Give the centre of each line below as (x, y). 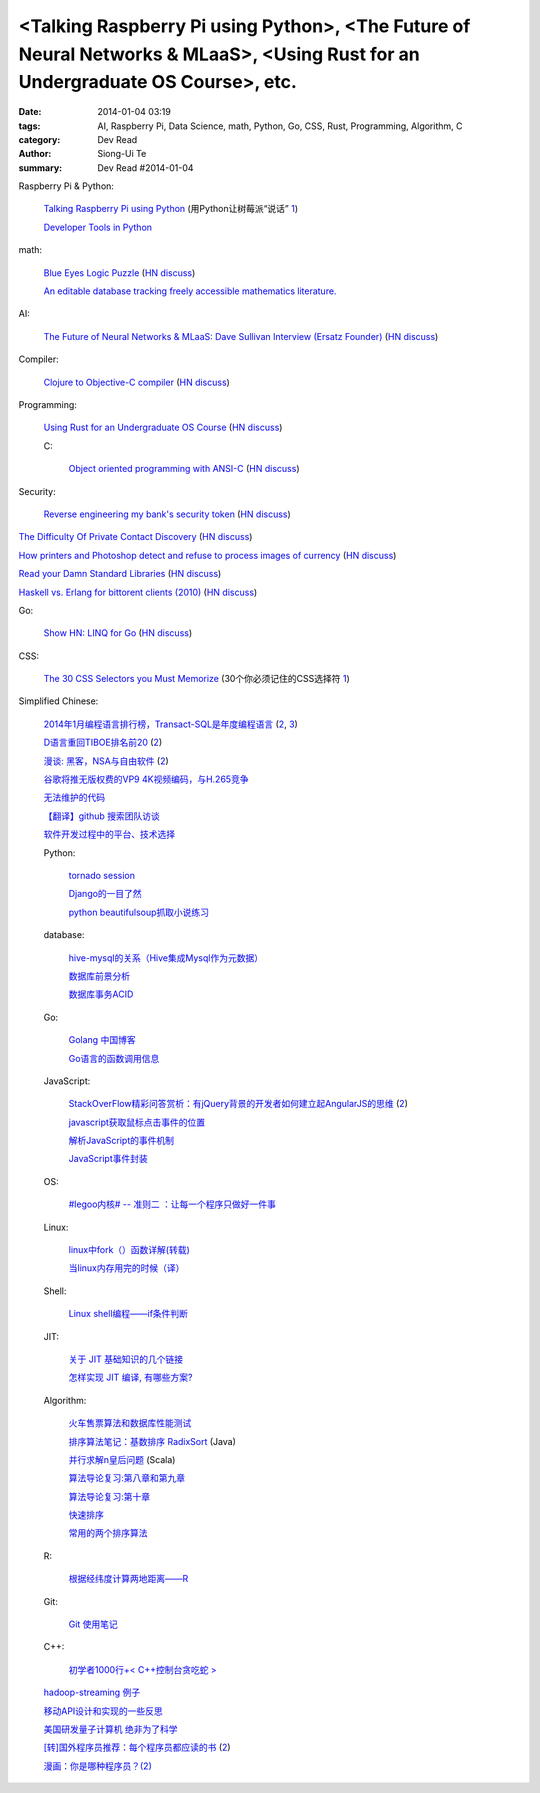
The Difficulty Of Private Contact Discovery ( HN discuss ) (135, 537)
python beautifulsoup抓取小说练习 (139, 912)
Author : (35, 154)
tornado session (101, 875)
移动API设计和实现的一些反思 (103, 1711)
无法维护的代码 (74, 797)
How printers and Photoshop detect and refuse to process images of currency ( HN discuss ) (207, 555)
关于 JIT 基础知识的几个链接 (126, 1359)
